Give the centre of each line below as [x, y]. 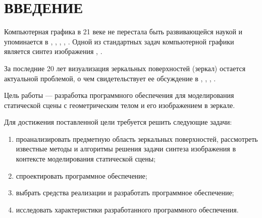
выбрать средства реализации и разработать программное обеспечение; [125, 193]
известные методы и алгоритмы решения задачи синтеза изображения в [126, 149]
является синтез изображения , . [53, 51]
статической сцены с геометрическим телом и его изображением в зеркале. [120, 105]
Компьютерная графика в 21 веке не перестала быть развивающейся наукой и [123, 32]
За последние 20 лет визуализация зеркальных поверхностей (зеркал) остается [125, 68]
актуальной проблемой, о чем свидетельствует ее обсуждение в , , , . [110, 78]
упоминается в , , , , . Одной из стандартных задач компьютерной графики [119, 41]
